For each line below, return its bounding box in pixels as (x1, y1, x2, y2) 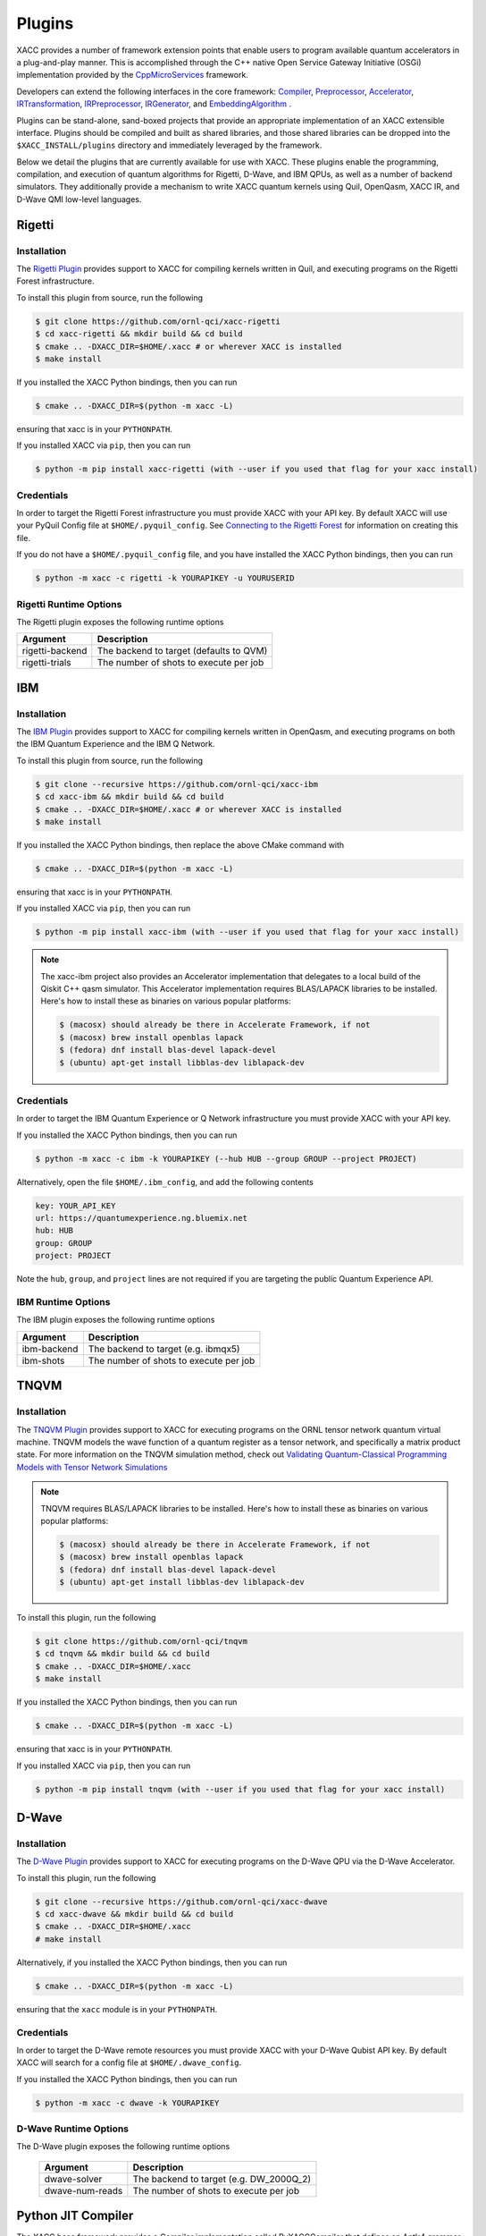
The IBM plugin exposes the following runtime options (16, 1315, 215, 1326)
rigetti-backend (21, 645, 88, 657)
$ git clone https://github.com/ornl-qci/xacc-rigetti (35, 316, 281, 326)
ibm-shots (21, 1354, 65, 1367)
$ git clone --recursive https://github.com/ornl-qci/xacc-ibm (35, 779, 319, 789)
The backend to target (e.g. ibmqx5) (88, 1342, 240, 1355)
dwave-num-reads (44, 2184, 123, 2197)
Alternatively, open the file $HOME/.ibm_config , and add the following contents (16, 1176, 314, 1187)
